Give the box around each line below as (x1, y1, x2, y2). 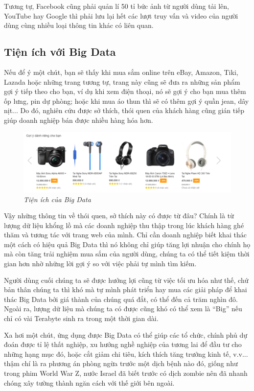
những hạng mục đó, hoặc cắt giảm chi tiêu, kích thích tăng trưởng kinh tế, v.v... (4, 348, 248, 359)
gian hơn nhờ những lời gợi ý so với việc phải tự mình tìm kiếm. (4, 258, 197, 269)
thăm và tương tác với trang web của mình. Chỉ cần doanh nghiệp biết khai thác (4, 230, 247, 240)
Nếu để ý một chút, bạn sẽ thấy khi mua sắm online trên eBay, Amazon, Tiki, (4, 67, 238, 77)
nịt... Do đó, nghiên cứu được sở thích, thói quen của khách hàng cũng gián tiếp (4, 105, 245, 115)
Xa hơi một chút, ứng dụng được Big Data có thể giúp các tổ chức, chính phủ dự (4, 329, 248, 340)
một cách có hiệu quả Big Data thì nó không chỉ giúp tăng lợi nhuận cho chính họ (4, 239, 251, 249)
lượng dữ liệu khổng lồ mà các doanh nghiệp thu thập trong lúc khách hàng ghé (4, 220, 244, 230)
